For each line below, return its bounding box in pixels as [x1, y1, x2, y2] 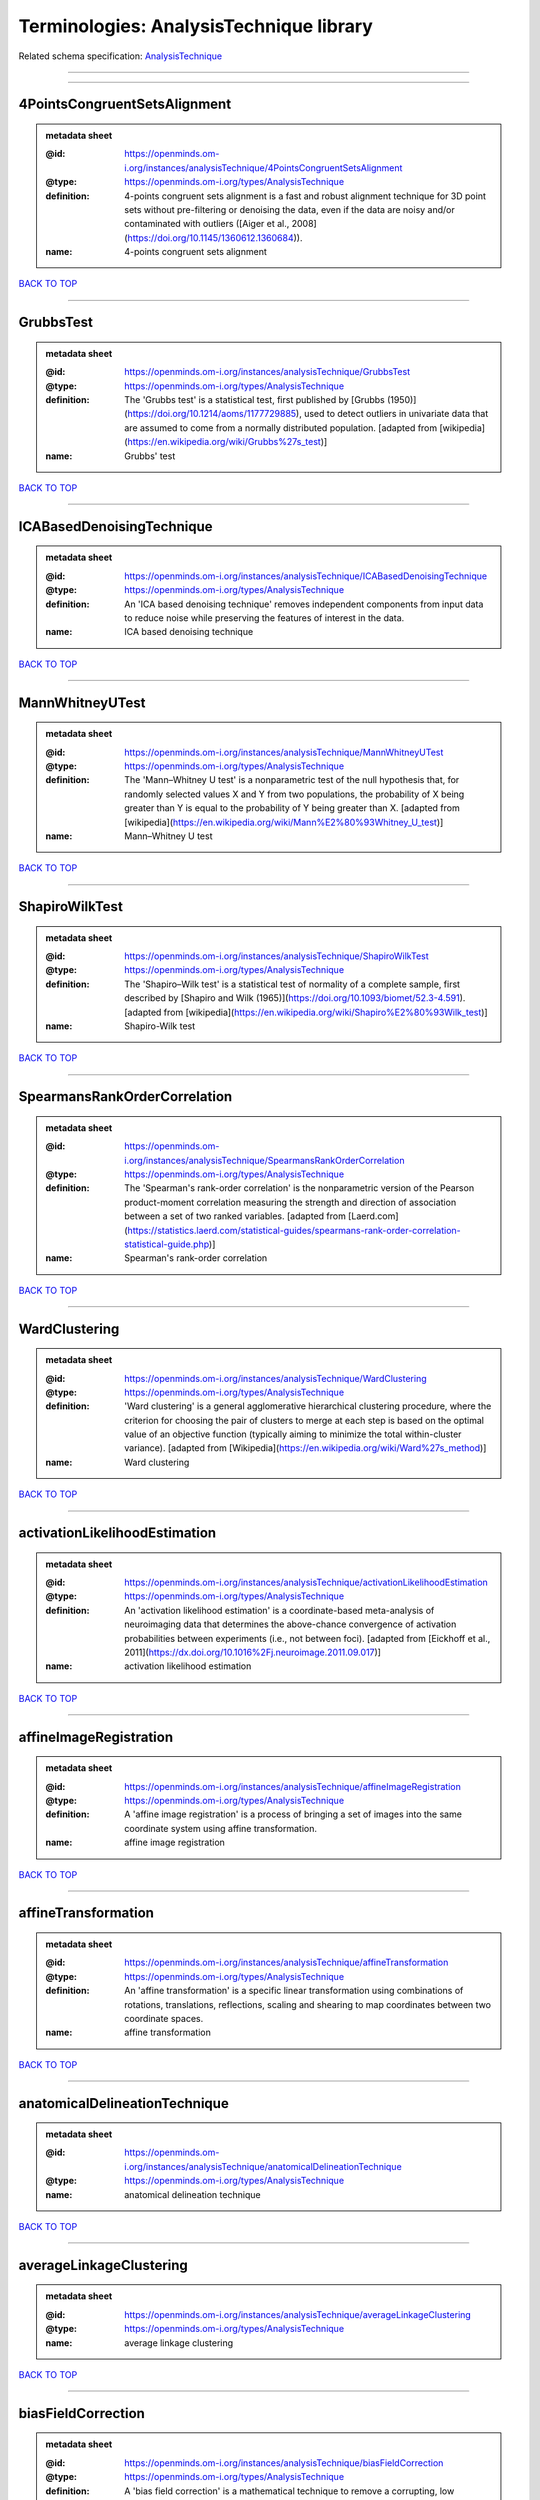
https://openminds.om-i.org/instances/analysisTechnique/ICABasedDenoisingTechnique [124, 570, 488, 582]
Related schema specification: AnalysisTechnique [18, 50, 223, 62]
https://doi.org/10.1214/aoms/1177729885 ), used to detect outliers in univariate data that [127, 408, 489, 420]
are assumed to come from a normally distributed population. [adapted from [124, 421, 438, 434]
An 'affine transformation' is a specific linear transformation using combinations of [124, 1985, 464, 1997]
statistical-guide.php [124, 1238, 210, 1250]
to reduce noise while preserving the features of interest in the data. [124, 611, 405, 624]
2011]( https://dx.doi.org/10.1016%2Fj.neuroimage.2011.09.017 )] [124, 1646, 382, 1659]
